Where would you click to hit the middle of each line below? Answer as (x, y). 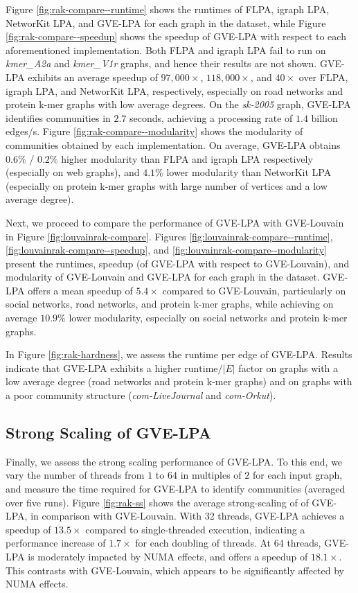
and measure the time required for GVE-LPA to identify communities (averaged (176, 489)
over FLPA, (323, 77)
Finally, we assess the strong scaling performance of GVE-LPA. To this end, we (174, 461)
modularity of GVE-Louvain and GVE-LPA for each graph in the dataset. (163, 277)
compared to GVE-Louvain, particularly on (254, 290)
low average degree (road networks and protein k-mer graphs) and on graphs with (179, 381)
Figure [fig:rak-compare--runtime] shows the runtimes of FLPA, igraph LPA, (168, 9)
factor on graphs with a (288, 368)
